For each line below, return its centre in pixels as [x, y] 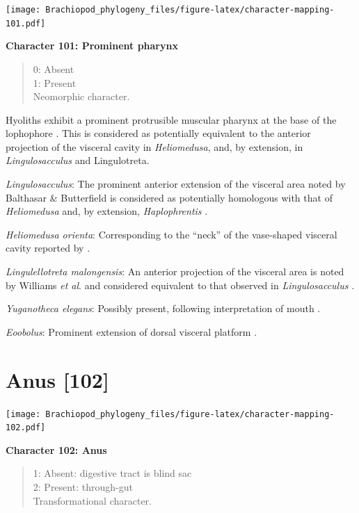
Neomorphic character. [81, 96]
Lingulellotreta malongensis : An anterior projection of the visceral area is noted [175, 271]
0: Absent [54, 68]
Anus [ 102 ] [57, 379]
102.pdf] [26, 428]
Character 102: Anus [56, 449]
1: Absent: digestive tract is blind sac [112, 473]
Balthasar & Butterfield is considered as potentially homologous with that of [169, 197]
